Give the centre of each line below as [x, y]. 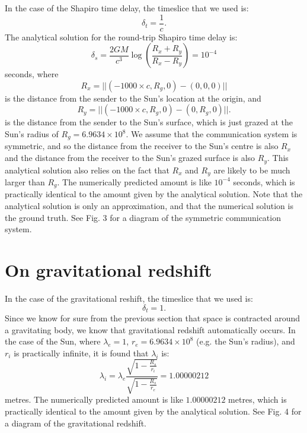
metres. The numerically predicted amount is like [94, 399]
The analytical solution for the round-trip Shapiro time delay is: [121, 37]
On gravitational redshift [108, 270]
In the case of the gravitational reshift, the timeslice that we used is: [129, 298]
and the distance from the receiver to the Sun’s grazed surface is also [130, 158]
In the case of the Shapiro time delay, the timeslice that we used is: [127, 8]
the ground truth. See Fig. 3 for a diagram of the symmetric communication [143, 217]
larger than [25, 181]
